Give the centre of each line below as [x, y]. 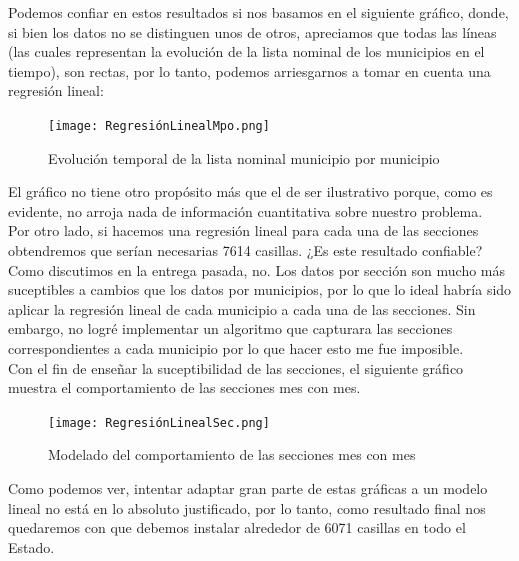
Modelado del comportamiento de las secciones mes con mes [232, 454]
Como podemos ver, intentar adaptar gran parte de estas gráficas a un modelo [248, 488]
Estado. [31, 546]
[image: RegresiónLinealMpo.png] [159, 125]
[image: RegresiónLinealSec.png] [159, 422]
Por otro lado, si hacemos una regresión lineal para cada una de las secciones [243, 230]
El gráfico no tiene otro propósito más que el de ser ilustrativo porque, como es [250, 191]
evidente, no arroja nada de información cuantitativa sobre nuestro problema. [245, 210]
